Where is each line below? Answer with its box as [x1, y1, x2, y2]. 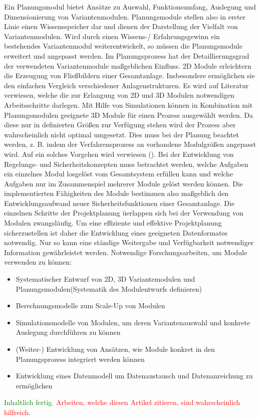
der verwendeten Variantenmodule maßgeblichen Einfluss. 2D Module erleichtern [4, 60, 251, 71]
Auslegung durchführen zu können [16, 327, 121, 337]
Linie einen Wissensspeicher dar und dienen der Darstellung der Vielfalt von [4, 21, 238, 32]
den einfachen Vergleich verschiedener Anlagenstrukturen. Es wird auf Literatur [4, 80, 249, 90]
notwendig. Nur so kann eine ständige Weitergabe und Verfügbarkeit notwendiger [4, 237, 254, 248]
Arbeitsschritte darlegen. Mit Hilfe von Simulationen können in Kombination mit [4, 99, 253, 110]
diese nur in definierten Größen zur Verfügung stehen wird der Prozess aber [4, 119, 236, 130]
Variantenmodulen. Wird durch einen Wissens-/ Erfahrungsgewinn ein [4, 31, 220, 41]
